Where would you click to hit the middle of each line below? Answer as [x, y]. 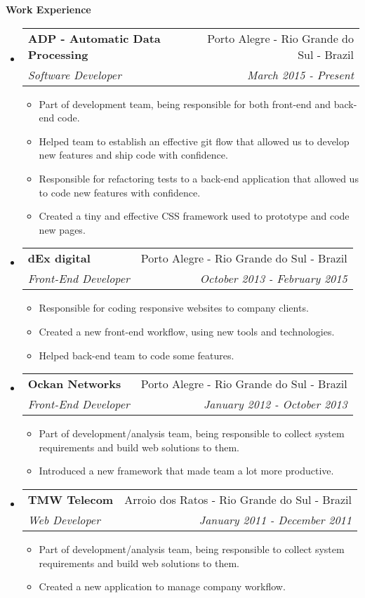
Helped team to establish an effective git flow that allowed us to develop [194, 141]
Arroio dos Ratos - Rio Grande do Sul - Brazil [238, 499]
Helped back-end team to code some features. [137, 355]
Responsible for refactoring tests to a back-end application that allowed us [199, 178]
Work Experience [48, 9]
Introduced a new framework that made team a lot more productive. [186, 471]
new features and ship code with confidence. [133, 155]
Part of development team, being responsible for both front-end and [185, 104]
